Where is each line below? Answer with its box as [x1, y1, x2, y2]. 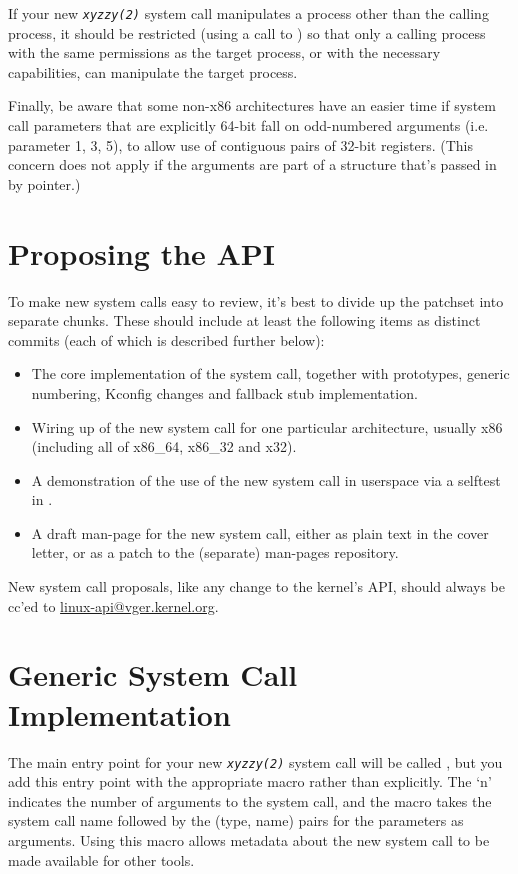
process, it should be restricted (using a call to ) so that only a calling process [8, 22, 486, 43]
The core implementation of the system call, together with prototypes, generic [31, 363, 510, 384]
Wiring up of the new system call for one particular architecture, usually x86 [31, 416, 503, 437]
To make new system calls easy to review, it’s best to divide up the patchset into [8, 290, 504, 311]
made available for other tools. [8, 849, 195, 870]
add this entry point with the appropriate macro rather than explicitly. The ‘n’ [8, 771, 492, 792]
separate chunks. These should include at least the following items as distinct [8, 310, 481, 331]
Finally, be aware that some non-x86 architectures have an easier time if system [8, 95, 496, 116]
